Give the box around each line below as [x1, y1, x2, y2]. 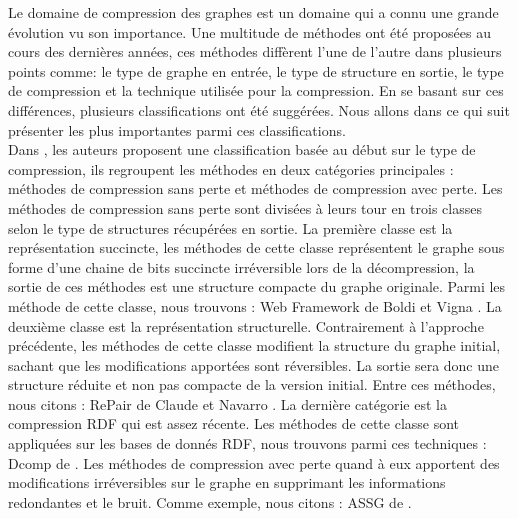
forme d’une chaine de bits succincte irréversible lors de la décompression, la [8, 256, 475, 277]
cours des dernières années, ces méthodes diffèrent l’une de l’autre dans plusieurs [8, 41, 502, 62]
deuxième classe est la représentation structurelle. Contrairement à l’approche [8, 315, 484, 336]
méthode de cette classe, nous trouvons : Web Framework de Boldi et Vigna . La [8, 295, 502, 316]
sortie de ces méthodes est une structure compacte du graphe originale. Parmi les [8, 276, 506, 297]
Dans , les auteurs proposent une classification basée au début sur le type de [8, 139, 476, 160]
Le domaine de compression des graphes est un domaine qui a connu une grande [8, 2, 499, 22]
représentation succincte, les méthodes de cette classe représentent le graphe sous [8, 237, 505, 258]
